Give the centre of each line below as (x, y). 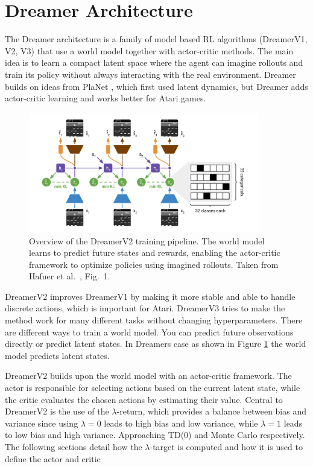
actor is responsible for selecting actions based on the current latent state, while (153, 388)
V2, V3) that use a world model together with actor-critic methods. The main (149, 50)
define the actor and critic (53, 458)
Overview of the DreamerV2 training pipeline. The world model (147, 240)
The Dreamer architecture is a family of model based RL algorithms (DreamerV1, (156, 39)
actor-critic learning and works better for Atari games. (106, 98)
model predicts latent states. (57, 355)
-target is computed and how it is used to (226, 447)
